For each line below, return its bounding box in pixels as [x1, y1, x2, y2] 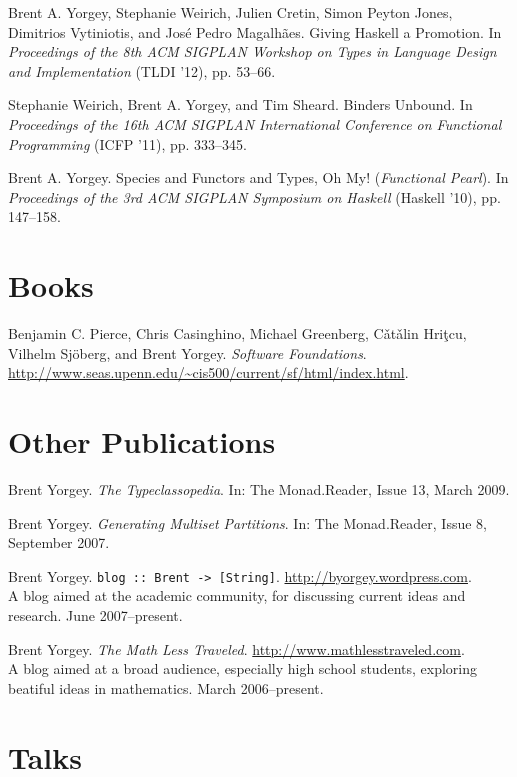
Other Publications [8, 421, 276, 462]
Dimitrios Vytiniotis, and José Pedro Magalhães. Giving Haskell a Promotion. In [8, 21, 502, 42]
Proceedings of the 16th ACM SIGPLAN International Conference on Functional [8, 113, 502, 134]
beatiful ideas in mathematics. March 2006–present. [8, 677, 324, 698]
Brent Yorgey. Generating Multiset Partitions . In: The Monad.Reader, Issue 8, [8, 512, 487, 533]
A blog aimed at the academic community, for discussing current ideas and [8, 585, 466, 606]
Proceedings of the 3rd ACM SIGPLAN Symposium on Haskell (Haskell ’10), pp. [8, 186, 501, 207]
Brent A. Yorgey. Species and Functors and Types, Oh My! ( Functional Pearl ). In [8, 167, 509, 188]
